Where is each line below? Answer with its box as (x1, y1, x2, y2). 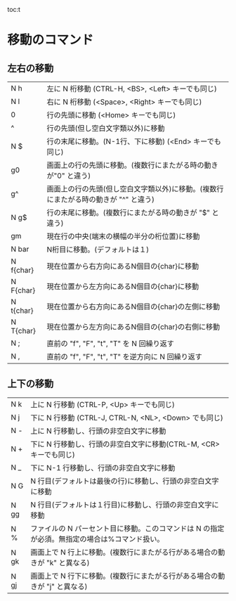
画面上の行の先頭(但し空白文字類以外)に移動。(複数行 (46, 184, 224, 193)
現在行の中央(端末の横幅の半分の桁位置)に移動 (46, 231, 200, 241)
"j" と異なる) (46, 581, 88, 591)
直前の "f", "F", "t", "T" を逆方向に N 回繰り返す (46, 352, 202, 361)
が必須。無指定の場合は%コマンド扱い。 (30, 534, 164, 543)
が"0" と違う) (46, 171, 91, 181)
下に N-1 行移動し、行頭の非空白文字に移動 (30, 463, 176, 472)
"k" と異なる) (46, 557, 90, 567)
